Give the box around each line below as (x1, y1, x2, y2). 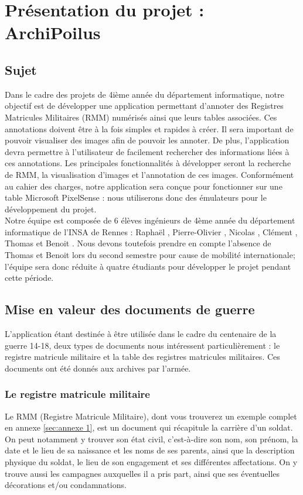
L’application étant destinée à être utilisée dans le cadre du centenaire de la (5, 328, 277, 340)
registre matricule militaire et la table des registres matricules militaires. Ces (5, 350, 280, 363)
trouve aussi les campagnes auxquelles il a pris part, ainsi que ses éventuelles (5, 467, 280, 479)
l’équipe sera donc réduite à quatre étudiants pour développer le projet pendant (5, 260, 291, 272)
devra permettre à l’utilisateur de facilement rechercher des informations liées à (5, 145, 290, 157)
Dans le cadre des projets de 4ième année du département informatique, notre (5, 88, 284, 100)
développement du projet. (5, 202, 97, 215)
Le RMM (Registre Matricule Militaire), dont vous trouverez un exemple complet (5, 410, 297, 422)
